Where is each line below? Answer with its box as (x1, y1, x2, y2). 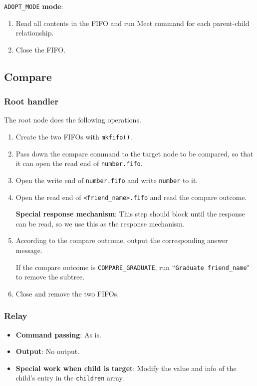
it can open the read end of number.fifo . (15, 158, 143, 168)
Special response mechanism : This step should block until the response (15, 208, 245, 219)
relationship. (15, 27, 54, 38)
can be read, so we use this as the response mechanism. (15, 218, 185, 228)
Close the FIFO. (15, 44, 66, 54)
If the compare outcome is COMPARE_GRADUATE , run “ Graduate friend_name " (15, 261, 250, 272)
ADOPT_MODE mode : (4, 1, 63, 11)
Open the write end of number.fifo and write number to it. (15, 174, 198, 185)
